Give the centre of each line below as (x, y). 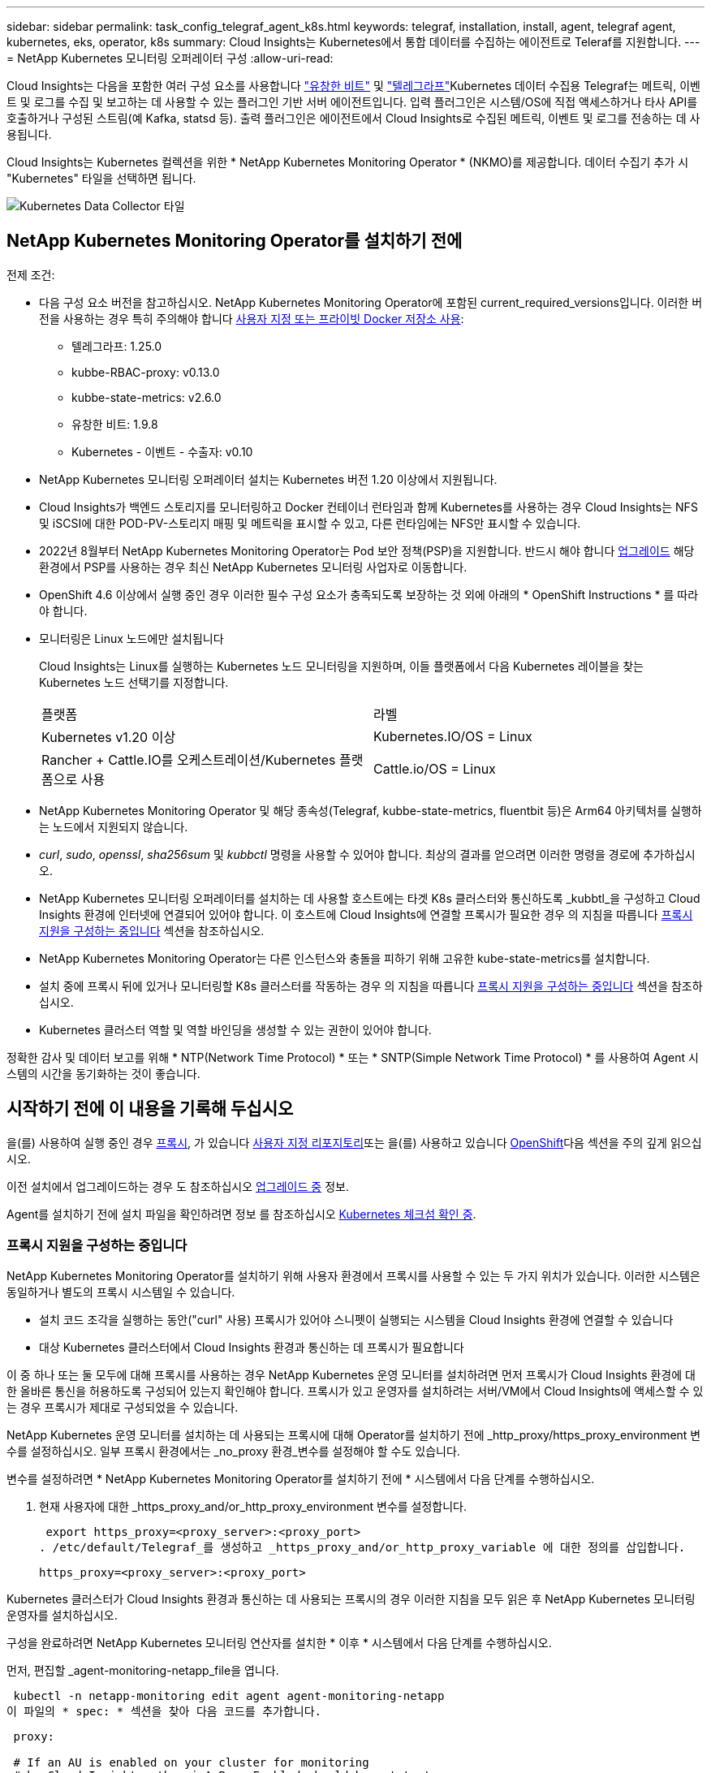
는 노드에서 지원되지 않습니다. (114, 826)
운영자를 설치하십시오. (62, 1616)
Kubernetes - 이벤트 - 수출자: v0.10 (162, 451)
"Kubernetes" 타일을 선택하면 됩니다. (101, 178)
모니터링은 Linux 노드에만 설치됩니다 (131, 638)
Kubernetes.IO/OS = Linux (453, 736)
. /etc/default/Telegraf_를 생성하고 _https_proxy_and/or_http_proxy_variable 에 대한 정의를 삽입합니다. (362, 1548)
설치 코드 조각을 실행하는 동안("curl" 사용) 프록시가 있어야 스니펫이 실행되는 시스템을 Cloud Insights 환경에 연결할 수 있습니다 (356, 1320)
